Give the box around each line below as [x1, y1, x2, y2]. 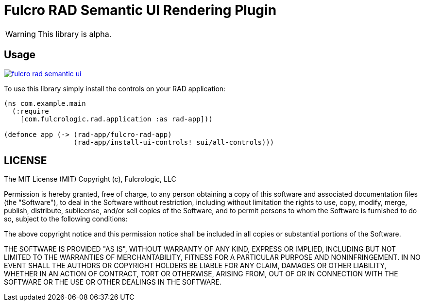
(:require [12, 107, 49, 115]
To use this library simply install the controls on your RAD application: [4, 84, 226, 93]
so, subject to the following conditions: [4, 215, 128, 223]
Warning [5, 29, 36, 39]
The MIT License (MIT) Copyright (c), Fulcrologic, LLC [4, 175, 176, 184]
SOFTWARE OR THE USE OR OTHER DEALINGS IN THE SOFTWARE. [4, 278, 221, 287]
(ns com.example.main [4, 99, 86, 107]
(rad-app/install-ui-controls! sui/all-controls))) [73, 138, 274, 146]
